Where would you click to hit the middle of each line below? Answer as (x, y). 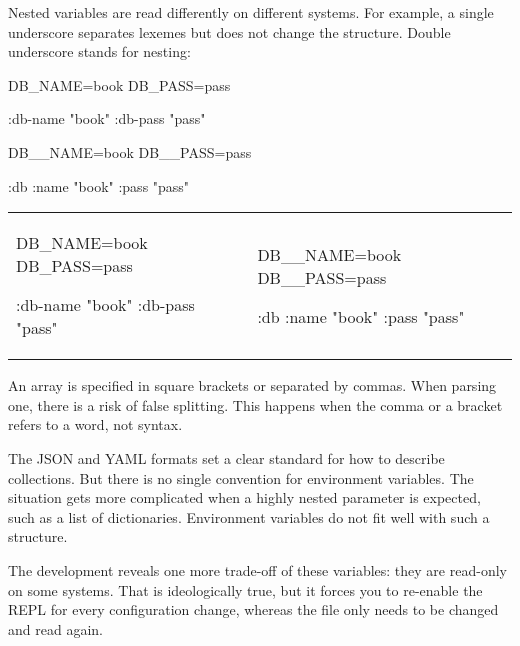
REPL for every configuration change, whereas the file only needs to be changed (253, 609)
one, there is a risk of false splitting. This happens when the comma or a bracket (255, 404)
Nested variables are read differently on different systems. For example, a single (251, 12)
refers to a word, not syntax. (95, 424)
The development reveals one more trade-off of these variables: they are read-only (257, 569)
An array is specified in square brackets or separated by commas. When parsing (252, 385)
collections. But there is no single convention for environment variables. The (241, 477)
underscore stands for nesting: (99, 51)
